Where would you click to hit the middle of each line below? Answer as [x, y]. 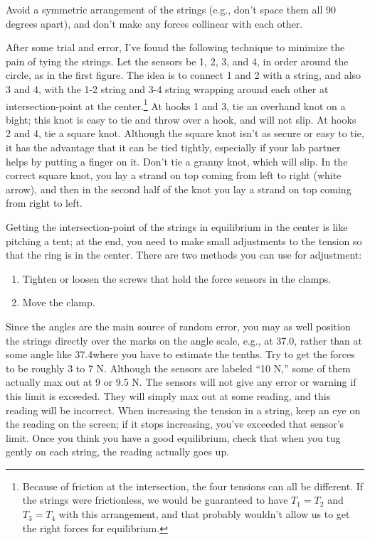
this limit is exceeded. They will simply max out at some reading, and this [168, 395]
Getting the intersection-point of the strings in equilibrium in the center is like [177, 226]
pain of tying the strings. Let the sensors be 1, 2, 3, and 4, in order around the [177, 61]
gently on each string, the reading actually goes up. [118, 452]
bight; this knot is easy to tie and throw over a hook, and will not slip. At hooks [181, 119]
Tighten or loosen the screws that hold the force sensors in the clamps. [177, 278]
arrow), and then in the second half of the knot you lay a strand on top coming [179, 189]
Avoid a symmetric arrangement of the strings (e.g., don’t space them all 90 [171, 9]
